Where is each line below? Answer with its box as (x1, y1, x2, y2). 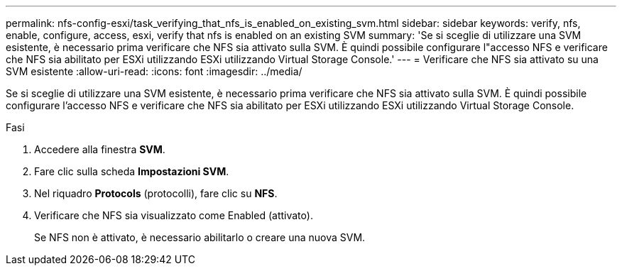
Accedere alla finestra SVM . (34, 143, 165, 155)
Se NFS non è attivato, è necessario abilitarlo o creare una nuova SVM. (34, 231, 366, 243)
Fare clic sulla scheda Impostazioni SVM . (34, 165, 229, 177)
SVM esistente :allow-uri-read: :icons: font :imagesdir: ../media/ (6, 65, 302, 77)
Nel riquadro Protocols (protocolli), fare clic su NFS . (34, 187, 278, 199)
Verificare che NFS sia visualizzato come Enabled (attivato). (34, 209, 313, 221)
